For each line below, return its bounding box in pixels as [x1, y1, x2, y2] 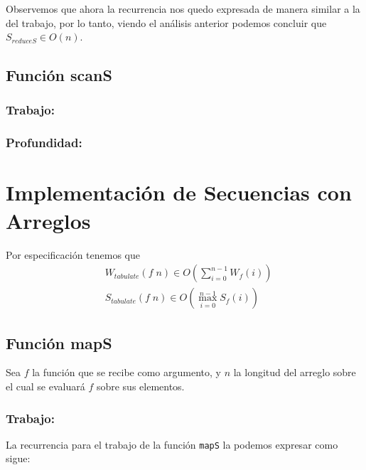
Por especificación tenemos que [6, 247, 140, 262]
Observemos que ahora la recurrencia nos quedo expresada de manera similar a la [6, 1, 360, 16]
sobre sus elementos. [96, 379, 185, 394]
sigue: [6, 451, 31, 466]
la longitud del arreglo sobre [233, 365, 356, 380]
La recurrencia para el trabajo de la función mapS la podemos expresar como [6, 437, 338, 452]
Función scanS [6, 64, 112, 86]
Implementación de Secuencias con [6, 178, 352, 207]
